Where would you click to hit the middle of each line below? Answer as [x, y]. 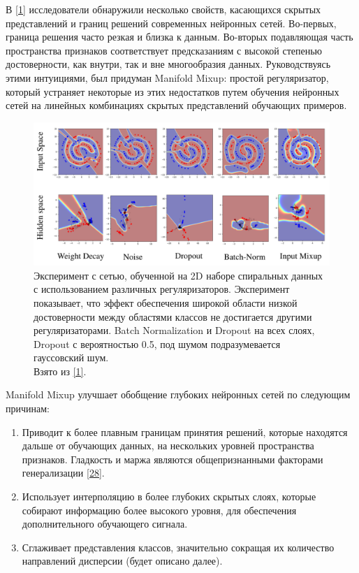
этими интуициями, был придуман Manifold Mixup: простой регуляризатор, [167, 77]
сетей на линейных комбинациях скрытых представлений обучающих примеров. [176, 105]
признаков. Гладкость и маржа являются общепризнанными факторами [173, 459]
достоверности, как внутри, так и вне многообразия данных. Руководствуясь [168, 64]
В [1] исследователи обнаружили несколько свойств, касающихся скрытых [163, 9]
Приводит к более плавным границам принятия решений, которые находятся [185, 431]
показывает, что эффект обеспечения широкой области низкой [166, 302]
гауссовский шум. [71, 357]
